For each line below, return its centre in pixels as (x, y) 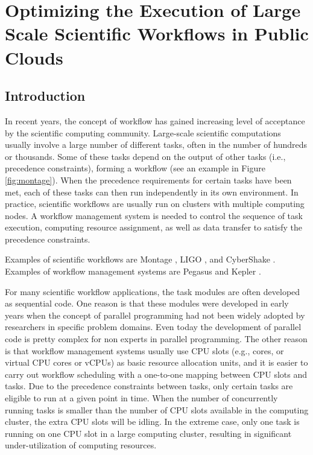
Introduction (45, 96)
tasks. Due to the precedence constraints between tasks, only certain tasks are (149, 386)
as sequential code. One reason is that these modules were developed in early (147, 303)
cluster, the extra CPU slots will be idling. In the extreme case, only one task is (152, 422)
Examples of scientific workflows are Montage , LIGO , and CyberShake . (140, 259)
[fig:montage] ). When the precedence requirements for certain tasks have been (148, 180)
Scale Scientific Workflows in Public (157, 33)
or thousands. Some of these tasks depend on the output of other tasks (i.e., (145, 156)
